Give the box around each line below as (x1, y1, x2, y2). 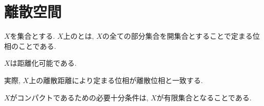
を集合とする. (10, 31, 55, 41)
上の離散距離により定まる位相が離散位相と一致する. (29, 74, 203, 85)
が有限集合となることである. (156, 92, 252, 102)
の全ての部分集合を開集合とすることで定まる (102, 31, 253, 41)
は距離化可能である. (10, 58, 77, 68)
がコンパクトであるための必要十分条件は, (10, 92, 149, 102)
